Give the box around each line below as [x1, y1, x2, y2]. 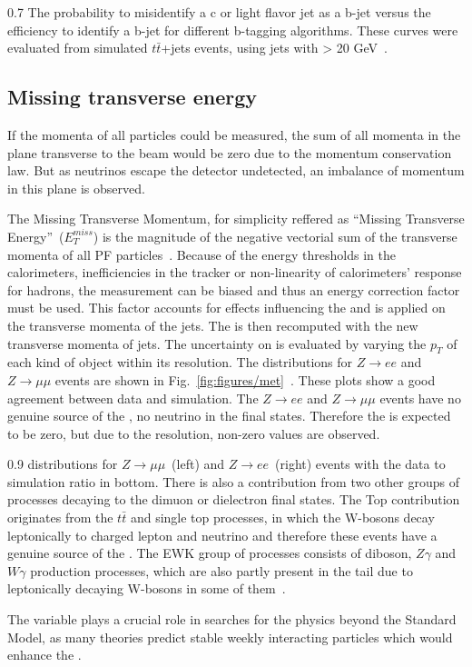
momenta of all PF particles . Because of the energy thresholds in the [7, 244, 396, 264]
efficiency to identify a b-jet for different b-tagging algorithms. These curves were [7, 20, 458, 39]
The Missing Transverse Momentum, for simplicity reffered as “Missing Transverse [7, 209, 465, 228]
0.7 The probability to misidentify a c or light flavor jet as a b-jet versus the [7, 3, 431, 21]
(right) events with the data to [275, 454, 446, 473]
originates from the [7, 508, 113, 527]
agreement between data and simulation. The [7, 388, 259, 407]
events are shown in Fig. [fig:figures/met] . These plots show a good [54, 370, 436, 389]
